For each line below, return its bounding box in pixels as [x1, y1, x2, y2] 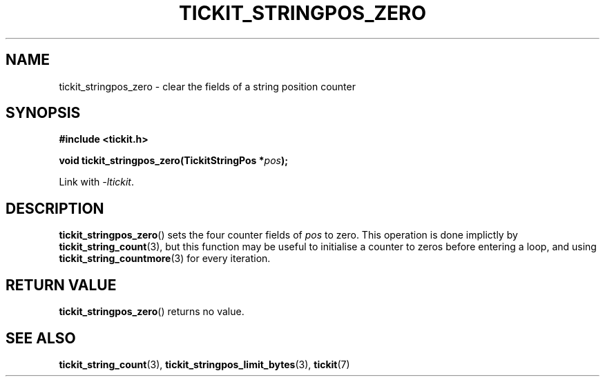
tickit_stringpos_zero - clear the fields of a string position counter [59, 80, 356, 92]
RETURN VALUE [6, 276, 117, 294]
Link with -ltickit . [59, 176, 135, 188]
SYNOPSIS [6, 104, 81, 122]
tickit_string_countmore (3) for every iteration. [59, 252, 271, 265]
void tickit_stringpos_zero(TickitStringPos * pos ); [59, 154, 289, 167]
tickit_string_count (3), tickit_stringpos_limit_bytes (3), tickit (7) [59, 358, 350, 370]
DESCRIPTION [6, 199, 104, 217]
